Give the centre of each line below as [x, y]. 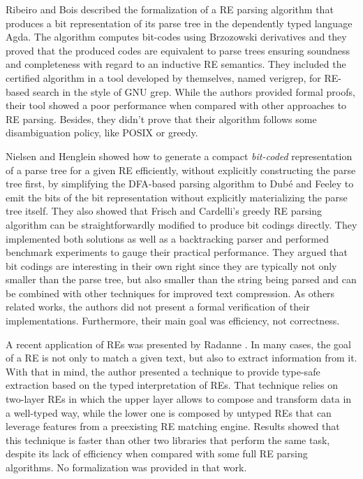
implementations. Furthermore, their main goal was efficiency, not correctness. [173, 321]
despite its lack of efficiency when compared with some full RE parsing [157, 453]
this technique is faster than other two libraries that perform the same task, [168, 439]
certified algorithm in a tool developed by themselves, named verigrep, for [163, 77]
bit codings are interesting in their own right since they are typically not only [171, 265]
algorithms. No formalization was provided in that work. [126, 467]
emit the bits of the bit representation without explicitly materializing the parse [177, 197]
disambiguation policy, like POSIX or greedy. [102, 133]
